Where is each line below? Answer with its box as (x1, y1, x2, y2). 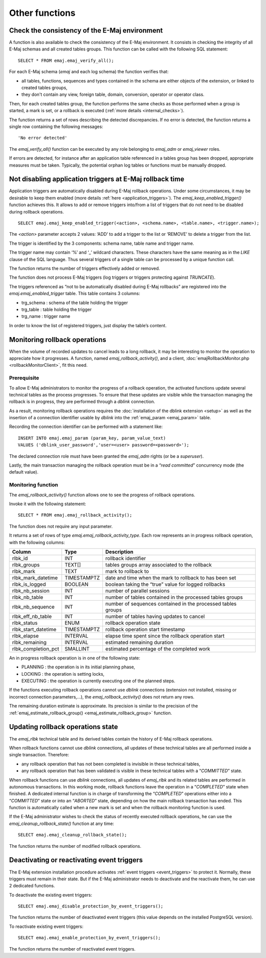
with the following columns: (9, 539, 65, 545)
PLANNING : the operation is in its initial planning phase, (21, 664, 135, 670)
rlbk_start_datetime (12, 626, 57, 633)
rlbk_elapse (12, 632, 39, 639)
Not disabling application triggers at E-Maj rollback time (9, 175, 185, 183)
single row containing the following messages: (9, 124, 103, 130)
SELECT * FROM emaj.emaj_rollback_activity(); (18, 512, 133, 518)
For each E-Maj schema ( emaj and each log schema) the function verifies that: (9, 69, 169, 75)
